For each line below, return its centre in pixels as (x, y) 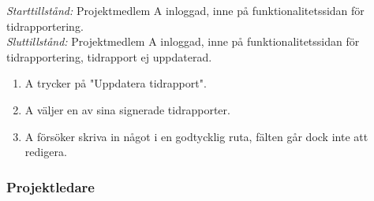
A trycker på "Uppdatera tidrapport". (116, 83)
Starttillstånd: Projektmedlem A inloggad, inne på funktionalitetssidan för (185, 10)
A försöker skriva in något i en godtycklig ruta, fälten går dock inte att (196, 136)
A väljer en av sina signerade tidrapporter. (127, 109)
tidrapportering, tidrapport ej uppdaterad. (109, 56)
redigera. (46, 152)
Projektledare (50, 186)
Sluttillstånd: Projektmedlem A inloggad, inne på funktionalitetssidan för (183, 41)
